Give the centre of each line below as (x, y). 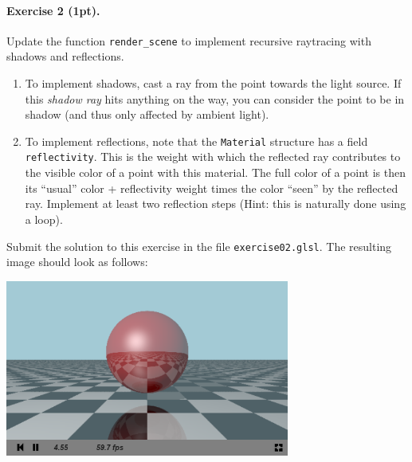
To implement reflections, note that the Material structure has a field (196, 141)
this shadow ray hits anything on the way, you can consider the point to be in (215, 98)
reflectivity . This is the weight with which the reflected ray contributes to (213, 157)
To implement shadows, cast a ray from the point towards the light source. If (213, 83)
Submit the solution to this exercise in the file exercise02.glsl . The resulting (199, 246)
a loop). (44, 219)
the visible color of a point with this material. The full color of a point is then (215, 172)
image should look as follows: (77, 262)
